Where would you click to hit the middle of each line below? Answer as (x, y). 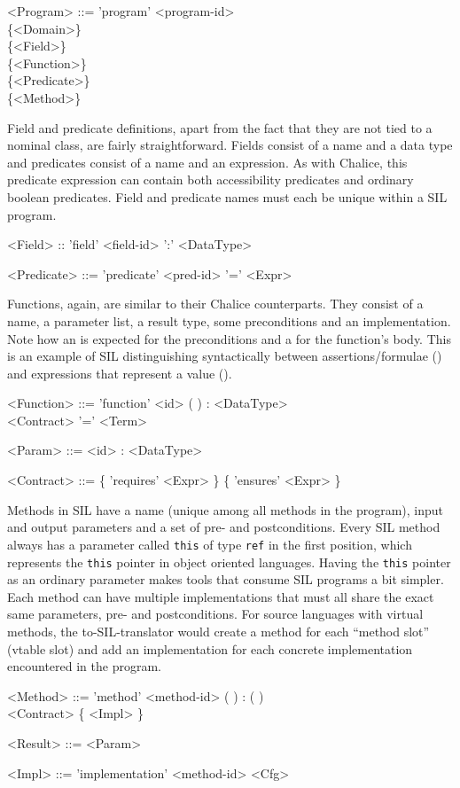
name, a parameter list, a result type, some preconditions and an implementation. (229, 320)
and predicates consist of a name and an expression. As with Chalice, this (207, 162)
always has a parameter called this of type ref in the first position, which (210, 544)
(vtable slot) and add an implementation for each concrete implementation (210, 648)
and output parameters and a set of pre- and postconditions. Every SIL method (224, 527)
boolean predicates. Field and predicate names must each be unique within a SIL (227, 196)
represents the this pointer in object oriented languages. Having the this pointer (229, 562)
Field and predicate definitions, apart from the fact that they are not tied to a (220, 127)
